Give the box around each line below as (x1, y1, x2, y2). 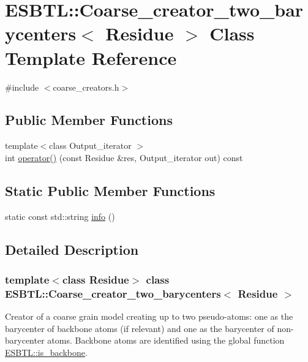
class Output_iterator (49, 139, 132, 152)
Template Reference (5, 45, 177, 70)
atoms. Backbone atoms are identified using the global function (47, 334, 285, 347)
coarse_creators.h (53, 80, 119, 93)
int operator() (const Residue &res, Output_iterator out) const (5, 151, 243, 164)
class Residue (62, 271, 129, 287)
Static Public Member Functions (5, 181, 216, 200)
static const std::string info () (5, 209, 115, 222)
